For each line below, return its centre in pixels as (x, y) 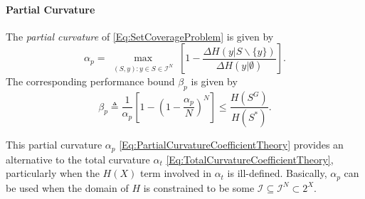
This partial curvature (54, 145)
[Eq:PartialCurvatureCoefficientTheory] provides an (231, 145)
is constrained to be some (199, 187)
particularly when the (53, 173)
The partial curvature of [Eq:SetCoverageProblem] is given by (140, 36)
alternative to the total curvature (78, 159)
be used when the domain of (67, 187)
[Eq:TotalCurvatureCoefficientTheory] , (250, 159)
